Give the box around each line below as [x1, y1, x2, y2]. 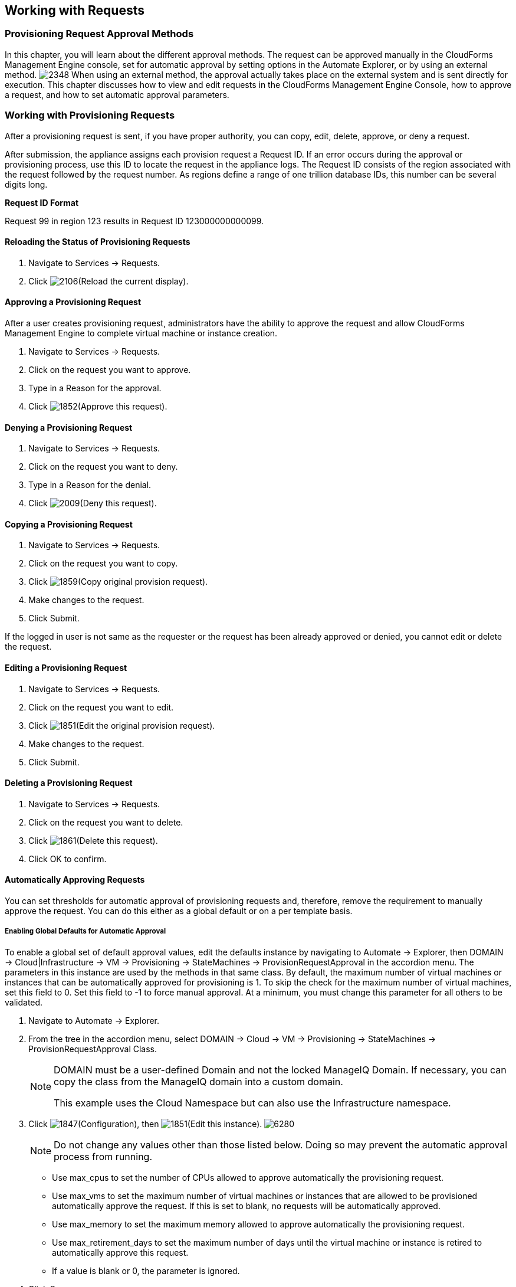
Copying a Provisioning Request [5, 519, 133, 529]
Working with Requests [5, 3, 144, 18]
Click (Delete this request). [28, 835, 158, 846]
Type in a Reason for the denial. [28, 480, 152, 490]
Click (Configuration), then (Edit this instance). [28, 1118, 262, 1129]
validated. [5, 997, 43, 1007]
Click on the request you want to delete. [28, 817, 183, 827]
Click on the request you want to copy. [28, 558, 178, 569]
